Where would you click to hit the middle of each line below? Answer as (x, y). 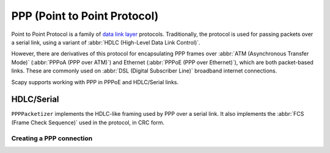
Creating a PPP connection (52, 138)
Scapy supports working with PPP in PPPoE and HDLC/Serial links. (95, 82)
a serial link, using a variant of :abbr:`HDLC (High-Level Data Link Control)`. (106, 42)
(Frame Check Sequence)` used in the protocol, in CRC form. (88, 123)
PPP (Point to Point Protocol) (85, 16)
